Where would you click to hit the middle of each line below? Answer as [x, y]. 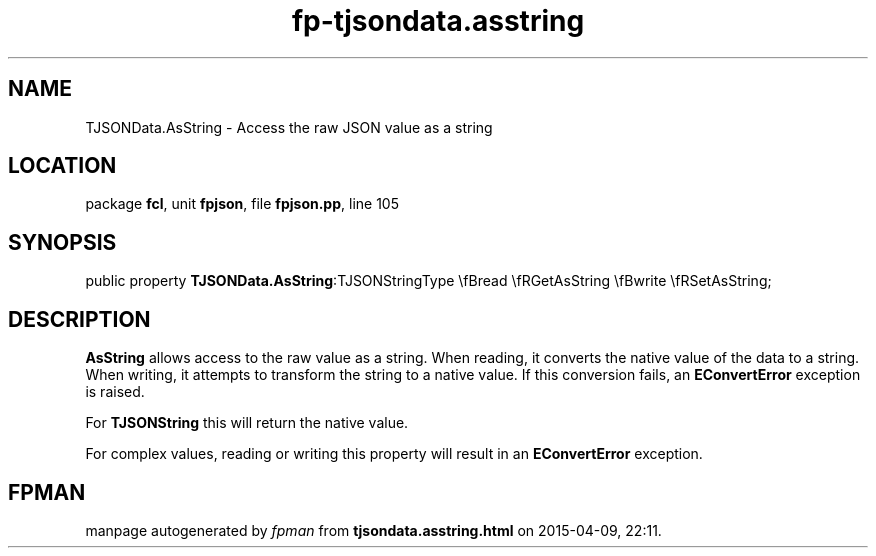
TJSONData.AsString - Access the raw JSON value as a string [289, 127]
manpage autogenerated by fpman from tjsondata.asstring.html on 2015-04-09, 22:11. [373, 530]
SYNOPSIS [62, 242]
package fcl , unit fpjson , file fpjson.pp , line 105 [242, 204]
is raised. [115, 392]
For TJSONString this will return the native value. [247, 423]
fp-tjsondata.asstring [438, 21]
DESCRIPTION [79, 319]
